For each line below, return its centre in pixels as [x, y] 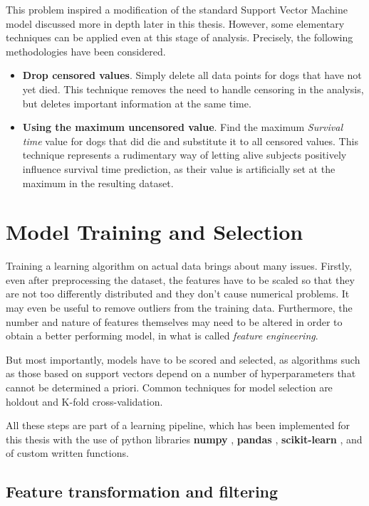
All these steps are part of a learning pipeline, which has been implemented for [178, 425]
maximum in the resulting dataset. [98, 183]
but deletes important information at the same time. [137, 103]
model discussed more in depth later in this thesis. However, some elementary [175, 23]
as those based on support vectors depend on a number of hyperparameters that [181, 373]
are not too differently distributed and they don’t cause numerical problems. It [178, 294]
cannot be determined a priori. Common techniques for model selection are [169, 387]
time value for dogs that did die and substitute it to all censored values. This [190, 141]
